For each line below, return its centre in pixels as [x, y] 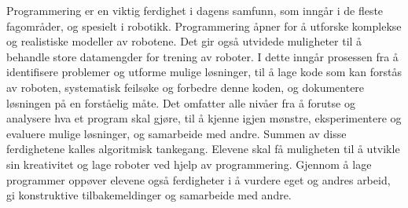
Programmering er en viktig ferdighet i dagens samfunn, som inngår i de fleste [195, 10]
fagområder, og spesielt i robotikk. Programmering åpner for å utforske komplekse [204, 26]
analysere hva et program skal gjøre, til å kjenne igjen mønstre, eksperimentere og [204, 118]
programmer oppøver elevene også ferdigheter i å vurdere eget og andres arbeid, [198, 179]
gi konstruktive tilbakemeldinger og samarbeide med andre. [149, 195]
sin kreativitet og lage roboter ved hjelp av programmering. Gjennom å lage [189, 164]
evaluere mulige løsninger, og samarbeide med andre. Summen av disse [176, 133]
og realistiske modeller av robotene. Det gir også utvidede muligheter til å [184, 41]
